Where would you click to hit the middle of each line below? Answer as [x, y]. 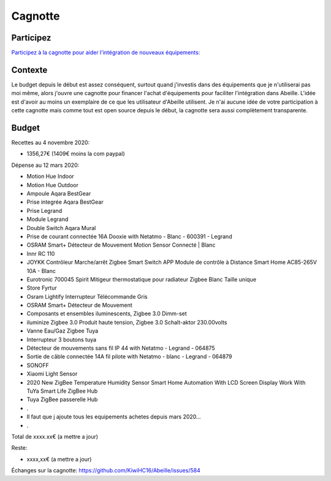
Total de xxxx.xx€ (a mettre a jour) [55, 436]
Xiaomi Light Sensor [52, 374]
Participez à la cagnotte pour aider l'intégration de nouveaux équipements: [106, 53]
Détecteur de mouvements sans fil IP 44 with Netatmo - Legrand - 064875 [121, 348]
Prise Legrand [44, 210]
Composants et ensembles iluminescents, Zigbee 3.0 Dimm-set [107, 314]
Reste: [19, 448]
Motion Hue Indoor [51, 176]
